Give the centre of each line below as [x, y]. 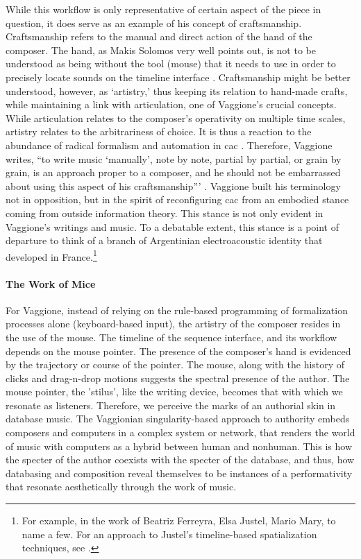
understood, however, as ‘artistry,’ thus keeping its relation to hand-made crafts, [177, 91]
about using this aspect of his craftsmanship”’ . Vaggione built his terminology [173, 186]
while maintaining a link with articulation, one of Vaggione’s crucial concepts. [171, 104]
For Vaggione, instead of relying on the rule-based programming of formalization [177, 310]
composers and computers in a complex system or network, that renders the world [180, 432]
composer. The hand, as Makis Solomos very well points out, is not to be [161, 50]
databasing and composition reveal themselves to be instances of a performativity [179, 473]
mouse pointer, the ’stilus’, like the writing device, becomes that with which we [174, 392]
